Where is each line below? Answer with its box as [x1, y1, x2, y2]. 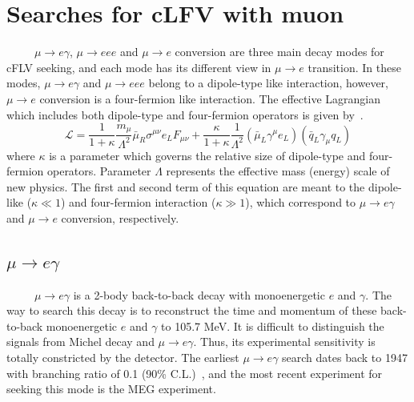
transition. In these [307, 58, 401, 75]
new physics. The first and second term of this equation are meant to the [6, 178, 365, 195]
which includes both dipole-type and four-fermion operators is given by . [6, 106, 364, 123]
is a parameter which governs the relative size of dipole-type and [49, 147, 366, 163]
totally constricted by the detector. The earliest [6, 349, 239, 366]
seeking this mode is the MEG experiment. [6, 380, 216, 397]
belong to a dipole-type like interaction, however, [148, 74, 388, 91]
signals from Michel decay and [6, 333, 155, 350]
